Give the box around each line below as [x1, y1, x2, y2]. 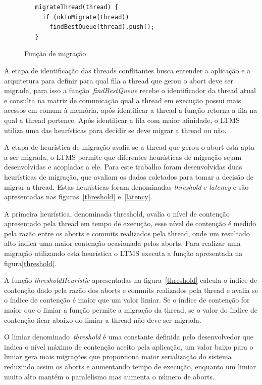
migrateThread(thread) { [35, 4, 119, 11]
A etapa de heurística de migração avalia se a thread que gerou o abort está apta [4, 142, 255, 152]
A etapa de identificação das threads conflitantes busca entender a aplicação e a [4, 65, 251, 75]
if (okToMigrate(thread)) [42, 13, 129, 21]
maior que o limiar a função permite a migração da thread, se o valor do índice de [4, 305, 257, 315]
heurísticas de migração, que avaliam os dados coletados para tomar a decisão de [4, 171, 254, 182]
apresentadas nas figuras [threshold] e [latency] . [4, 191, 152, 202]
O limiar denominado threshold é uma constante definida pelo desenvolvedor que [4, 331, 253, 342]
